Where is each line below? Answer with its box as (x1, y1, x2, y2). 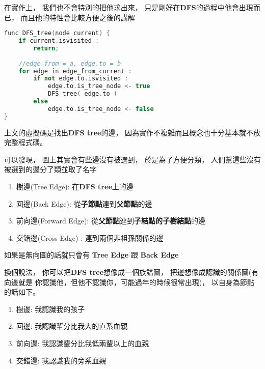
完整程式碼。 (4, 137, 47, 148)
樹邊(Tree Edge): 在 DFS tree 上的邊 (16, 181, 134, 192)
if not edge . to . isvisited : (33, 75, 128, 82)
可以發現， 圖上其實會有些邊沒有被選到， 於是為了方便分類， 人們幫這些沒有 (4, 154, 261, 164)
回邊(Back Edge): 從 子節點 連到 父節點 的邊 (16, 198, 152, 209)
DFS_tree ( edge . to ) (47, 90, 117, 98)
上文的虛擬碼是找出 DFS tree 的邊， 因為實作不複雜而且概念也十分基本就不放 (4, 127, 261, 137)
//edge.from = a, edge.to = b (18, 60, 121, 67)
